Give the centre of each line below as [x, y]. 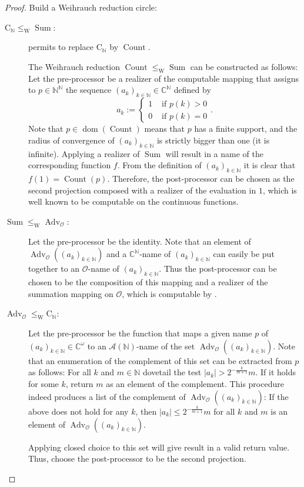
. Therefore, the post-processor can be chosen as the [201, 178]
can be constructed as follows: [244, 66]
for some [44, 384]
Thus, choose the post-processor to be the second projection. [137, 458]
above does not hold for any [78, 411]
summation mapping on [71, 293]
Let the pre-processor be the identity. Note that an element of [140, 241]
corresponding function [70, 165]
